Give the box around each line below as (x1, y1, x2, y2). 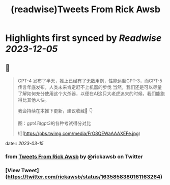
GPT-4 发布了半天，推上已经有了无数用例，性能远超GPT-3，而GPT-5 (17, 78, 163, 84)
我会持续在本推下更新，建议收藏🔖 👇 (17, 108, 93, 113)
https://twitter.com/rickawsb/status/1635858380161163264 (7, 173, 161, 180)
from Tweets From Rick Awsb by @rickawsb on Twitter (5, 153, 144, 160)
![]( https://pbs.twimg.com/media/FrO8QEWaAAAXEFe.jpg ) (17, 130, 141, 136)
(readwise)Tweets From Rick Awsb (10, 4, 161, 15)
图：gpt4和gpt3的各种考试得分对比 (17, 120, 91, 126)
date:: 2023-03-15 (5, 141, 44, 146)
